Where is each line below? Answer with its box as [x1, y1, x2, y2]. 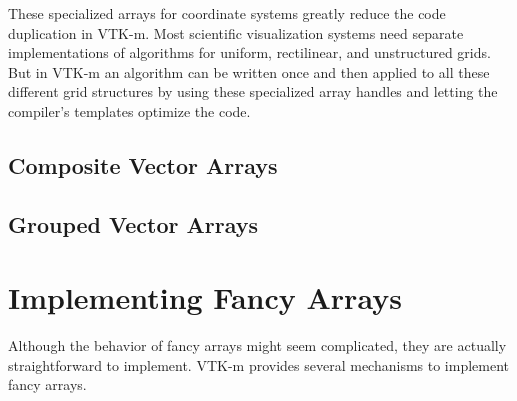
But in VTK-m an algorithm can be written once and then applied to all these [8, 61, 490, 82]
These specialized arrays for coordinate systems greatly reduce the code [8, 3, 446, 23]
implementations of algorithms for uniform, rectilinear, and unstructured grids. [8, 42, 491, 63]
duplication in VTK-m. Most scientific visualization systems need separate [8, 22, 464, 43]
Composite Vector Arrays [8, 149, 278, 180]
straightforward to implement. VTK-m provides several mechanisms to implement [8, 354, 510, 375]
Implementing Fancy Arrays [8, 277, 402, 318]
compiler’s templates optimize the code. [8, 100, 251, 121]
